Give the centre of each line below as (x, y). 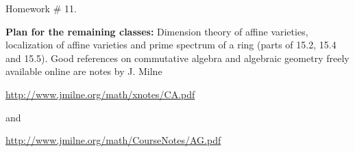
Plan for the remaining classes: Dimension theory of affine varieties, (157, 31)
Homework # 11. (41, 8)
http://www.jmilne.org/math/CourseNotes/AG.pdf (113, 140)
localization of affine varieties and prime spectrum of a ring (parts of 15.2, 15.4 (171, 45)
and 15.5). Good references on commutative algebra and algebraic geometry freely (177, 58)
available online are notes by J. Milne (84, 71)
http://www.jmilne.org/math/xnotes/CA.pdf (100, 94)
